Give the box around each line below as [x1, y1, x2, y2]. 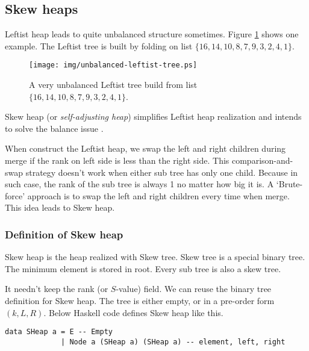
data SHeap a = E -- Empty [5, 328, 113, 337]
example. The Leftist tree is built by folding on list [5, 39, 193, 52]
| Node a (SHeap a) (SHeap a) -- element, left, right [61, 337, 286, 346]
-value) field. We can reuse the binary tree [116, 282, 272, 295]
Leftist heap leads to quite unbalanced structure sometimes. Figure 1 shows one [5, 28, 299, 40]
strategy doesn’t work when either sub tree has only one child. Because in [25, 166, 298, 178]
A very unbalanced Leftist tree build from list [29, 78, 198, 91]
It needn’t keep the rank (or [5, 282, 108, 295]
